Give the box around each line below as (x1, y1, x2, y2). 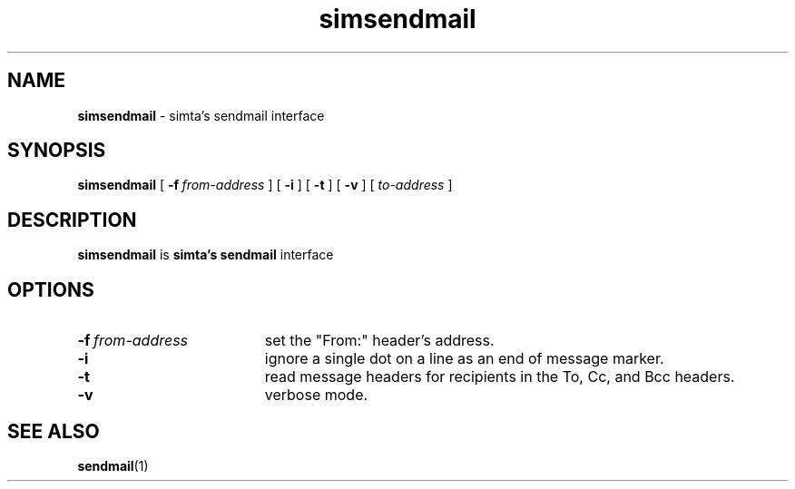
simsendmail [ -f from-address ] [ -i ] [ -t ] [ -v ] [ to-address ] (77, 177, 453, 193)
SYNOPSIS (7, 139, 106, 162)
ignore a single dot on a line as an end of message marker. (264, 349, 664, 368)
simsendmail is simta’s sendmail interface (77, 247, 334, 263)
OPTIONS (7, 278, 94, 301)
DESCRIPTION (7, 208, 137, 231)
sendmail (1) (77, 457, 149, 474)
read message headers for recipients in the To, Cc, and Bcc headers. (264, 367, 735, 386)
